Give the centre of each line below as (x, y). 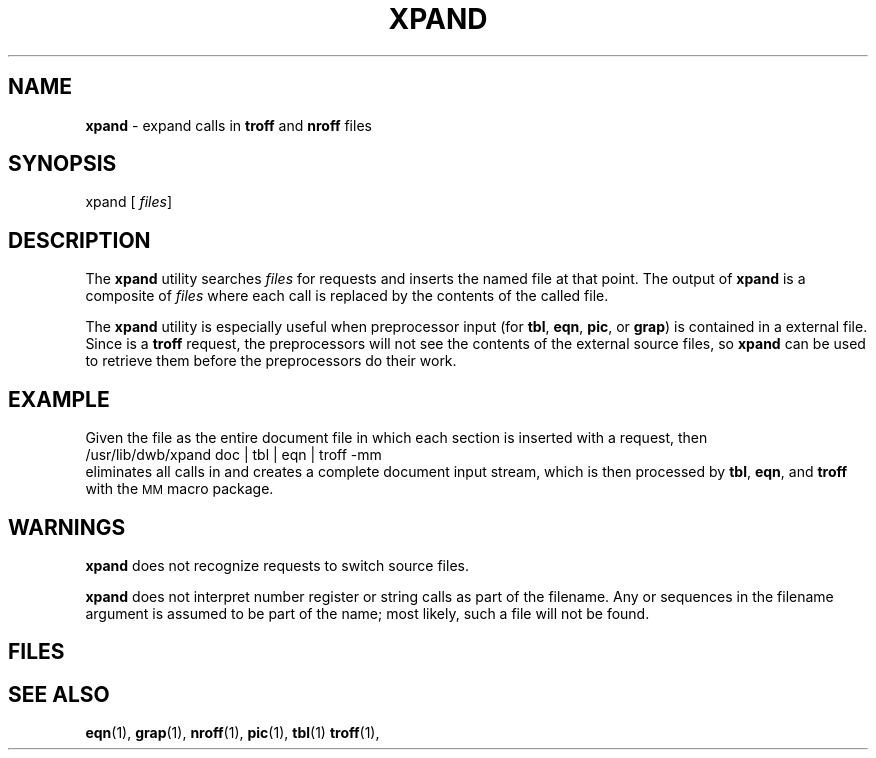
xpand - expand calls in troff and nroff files (228, 125)
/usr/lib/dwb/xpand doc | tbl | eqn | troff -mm (233, 455)
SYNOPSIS (62, 164)
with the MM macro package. (179, 489)
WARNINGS (67, 527)
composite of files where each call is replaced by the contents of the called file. (347, 296)
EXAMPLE (59, 399)
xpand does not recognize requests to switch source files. (277, 565)
